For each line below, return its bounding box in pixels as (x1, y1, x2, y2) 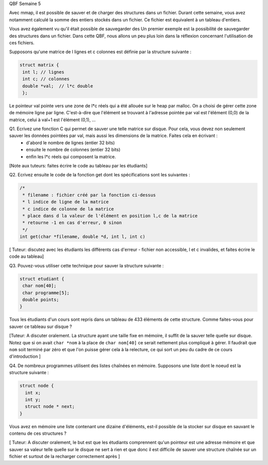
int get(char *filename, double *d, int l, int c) (19, 234, 146, 239)
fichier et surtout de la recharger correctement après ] (9, 454, 120, 460)
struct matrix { (19, 62, 60, 68)
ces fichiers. (9, 40, 35, 46)
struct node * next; (25, 404, 75, 409)
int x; (25, 390, 41, 395)
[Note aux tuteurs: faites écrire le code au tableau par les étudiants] (9, 163, 148, 168)
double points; (22, 297, 60, 303)
